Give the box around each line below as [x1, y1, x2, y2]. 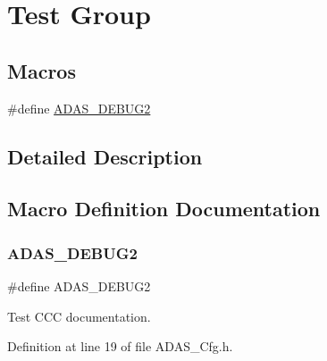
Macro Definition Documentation [7, 195, 321, 222]
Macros [7, 56, 76, 84]
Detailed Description [7, 142, 203, 170]
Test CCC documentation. [7, 306, 151, 325]
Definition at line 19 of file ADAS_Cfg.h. [7, 337, 233, 356]
